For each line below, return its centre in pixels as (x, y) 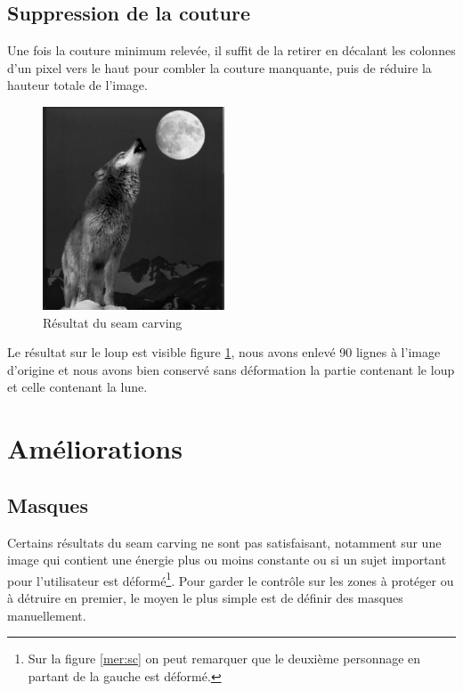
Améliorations (95, 448)
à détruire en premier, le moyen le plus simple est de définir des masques (205, 598)
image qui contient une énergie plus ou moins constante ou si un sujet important (227, 560)
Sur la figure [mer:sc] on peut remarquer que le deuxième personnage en (224, 658)
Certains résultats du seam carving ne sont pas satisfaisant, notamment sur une (224, 542)
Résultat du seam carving (113, 322)
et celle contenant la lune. (77, 387)
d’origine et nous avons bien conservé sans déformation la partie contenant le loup (231, 369)
